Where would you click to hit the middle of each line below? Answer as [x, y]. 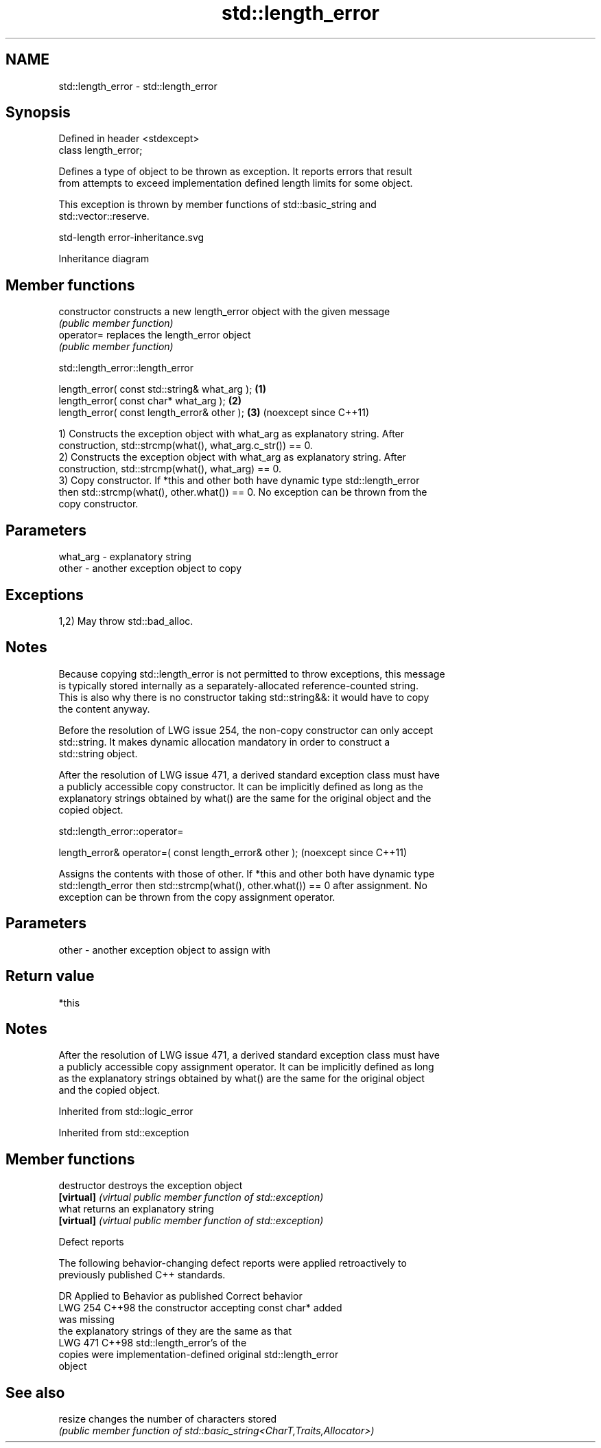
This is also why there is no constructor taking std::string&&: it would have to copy [244, 697]
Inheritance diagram [104, 259]
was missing [86, 1320]
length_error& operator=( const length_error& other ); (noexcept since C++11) [233, 852]
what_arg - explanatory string [125, 557]
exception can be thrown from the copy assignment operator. [197, 897]
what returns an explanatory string [136, 1209]
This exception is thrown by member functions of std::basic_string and [217, 205]
